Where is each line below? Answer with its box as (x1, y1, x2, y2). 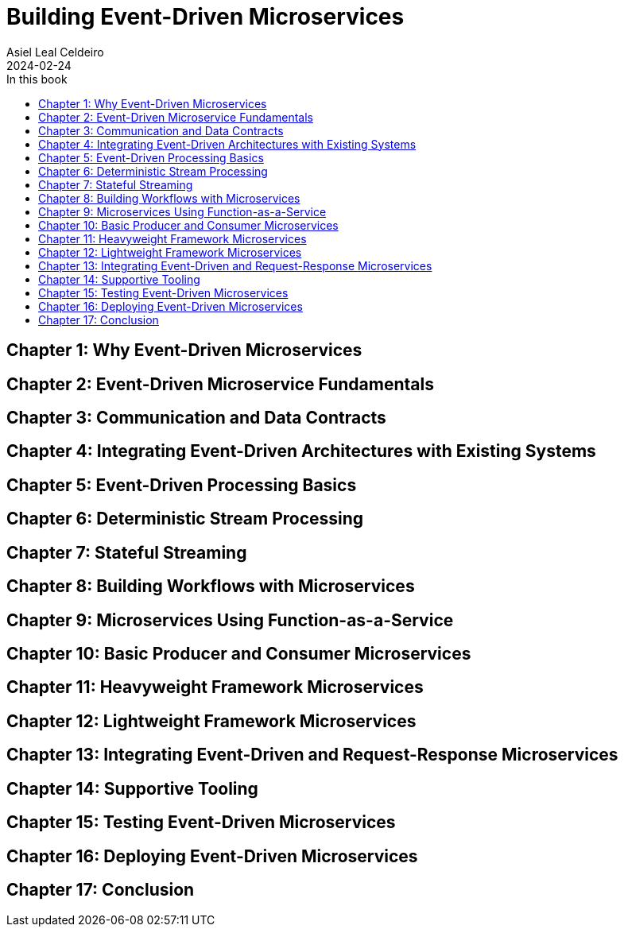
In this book (6, 72, 68, 86)
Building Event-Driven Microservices (6, 3, 405, 30)
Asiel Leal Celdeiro (6, 45, 104, 59)
